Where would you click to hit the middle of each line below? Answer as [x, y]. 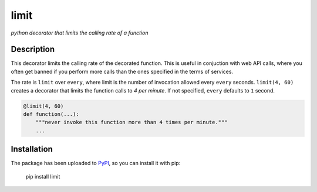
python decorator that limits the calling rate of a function [80, 33]
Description [33, 49]
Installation [32, 149]
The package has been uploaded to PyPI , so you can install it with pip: [96, 163]
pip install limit [43, 176]
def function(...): [51, 114]
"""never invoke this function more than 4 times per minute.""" [131, 122]
